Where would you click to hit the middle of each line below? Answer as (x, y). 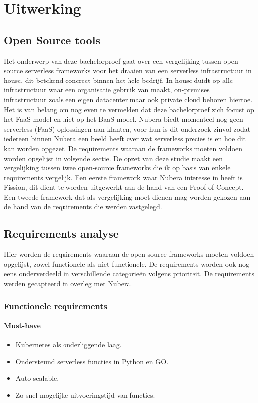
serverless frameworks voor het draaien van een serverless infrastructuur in (138, 70)
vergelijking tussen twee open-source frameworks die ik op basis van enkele (117, 168)
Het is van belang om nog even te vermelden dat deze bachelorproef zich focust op (129, 109)
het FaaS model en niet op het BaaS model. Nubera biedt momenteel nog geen (124, 119)
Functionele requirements (56, 305)
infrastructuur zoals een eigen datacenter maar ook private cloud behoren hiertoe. (128, 99)
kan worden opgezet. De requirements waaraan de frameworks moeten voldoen (123, 148)
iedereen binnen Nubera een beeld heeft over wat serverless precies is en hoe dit (125, 138)
